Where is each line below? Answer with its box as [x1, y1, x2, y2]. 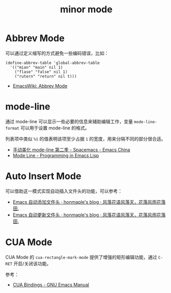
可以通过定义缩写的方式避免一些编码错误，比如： [5, 50, 109, 56]
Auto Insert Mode [5, 170, 82, 182]
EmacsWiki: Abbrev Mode [12, 83, 68, 89]
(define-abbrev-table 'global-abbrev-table [5, 60, 100, 65]
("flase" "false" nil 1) [14, 69, 68, 74]
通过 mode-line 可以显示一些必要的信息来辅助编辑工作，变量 [5, 118, 133, 124]
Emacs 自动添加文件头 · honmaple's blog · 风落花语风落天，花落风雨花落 [12, 199, 166, 205]
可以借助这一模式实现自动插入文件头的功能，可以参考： [5, 188, 122, 194]
